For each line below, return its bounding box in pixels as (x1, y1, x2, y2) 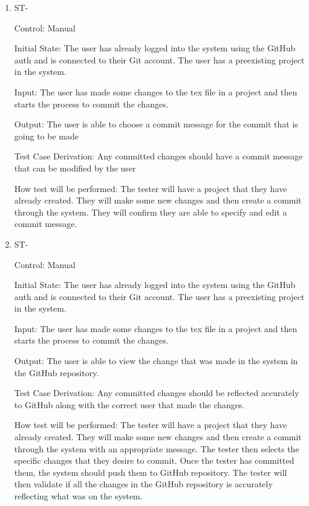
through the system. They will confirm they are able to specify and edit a (14, 205, 287, 218)
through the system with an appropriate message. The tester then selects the (14, 442, 299, 455)
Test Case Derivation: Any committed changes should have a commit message (14, 150, 303, 162)
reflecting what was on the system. (14, 490, 143, 502)
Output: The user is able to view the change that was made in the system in (14, 354, 298, 367)
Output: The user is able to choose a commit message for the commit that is (14, 118, 298, 130)
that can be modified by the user (14, 161, 136, 174)
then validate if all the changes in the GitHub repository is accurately (14, 478, 273, 490)
